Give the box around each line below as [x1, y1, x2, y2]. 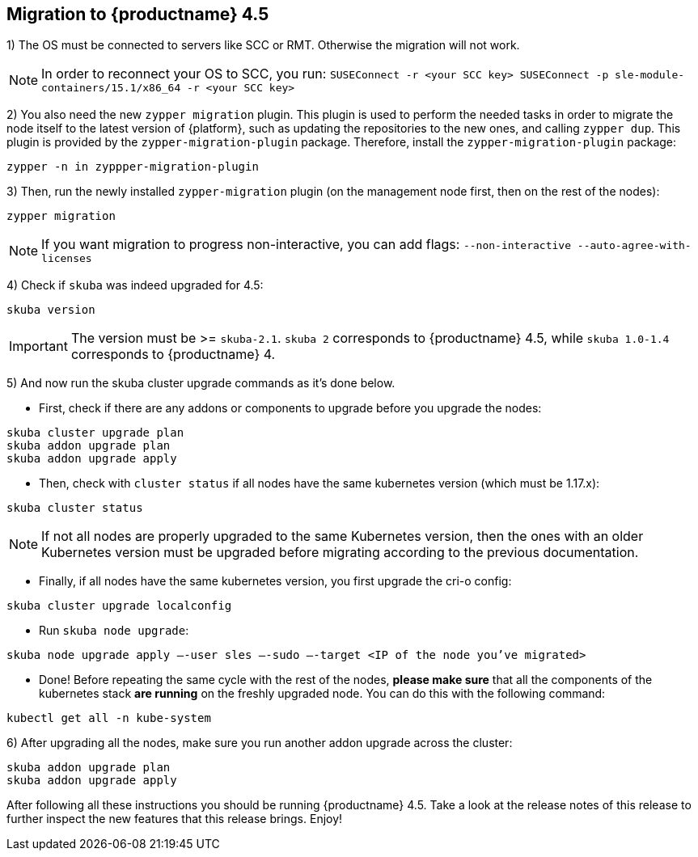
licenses [41, 252, 92, 265]
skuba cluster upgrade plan [6, 426, 184, 440]
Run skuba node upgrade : [39, 623, 189, 638]
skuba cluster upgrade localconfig [6, 599, 232, 613]
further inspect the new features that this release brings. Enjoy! [6, 812, 343, 826]
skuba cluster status [6, 501, 143, 515]
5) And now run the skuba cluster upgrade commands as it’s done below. [6, 376, 396, 391]
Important [9, 338, 68, 355]
